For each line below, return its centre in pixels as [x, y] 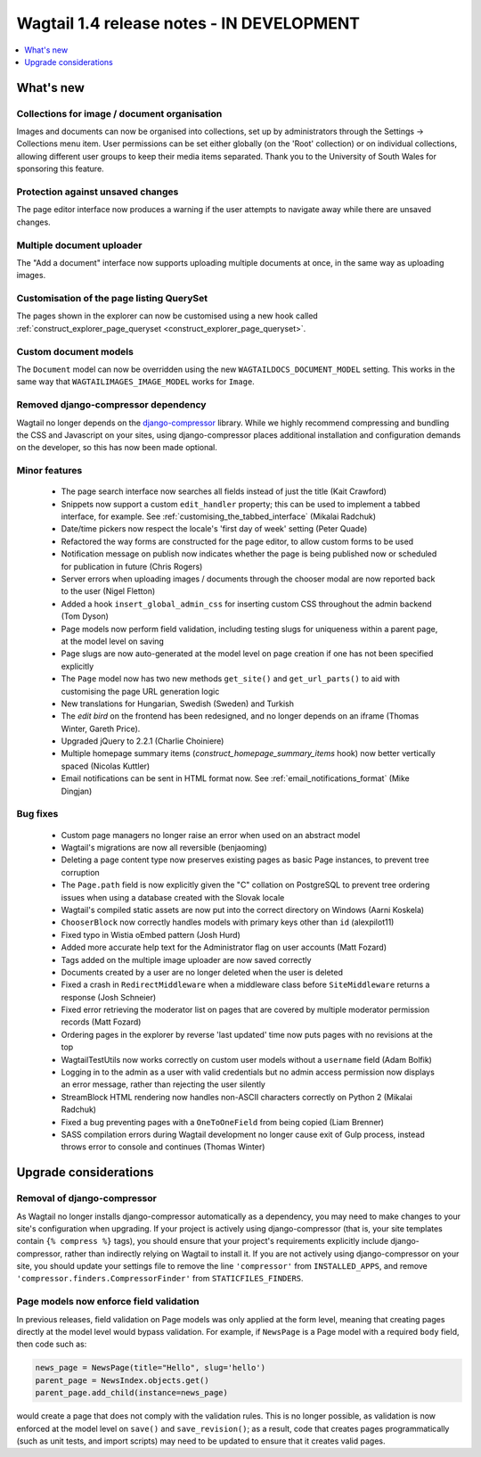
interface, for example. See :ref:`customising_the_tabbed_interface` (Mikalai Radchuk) [219, 516]
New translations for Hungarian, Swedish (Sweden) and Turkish [177, 704]
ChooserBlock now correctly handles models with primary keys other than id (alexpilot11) [228, 922]
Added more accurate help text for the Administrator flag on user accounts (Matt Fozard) [224, 947]
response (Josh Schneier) [109, 997]
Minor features [49, 471]
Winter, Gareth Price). [101, 728]
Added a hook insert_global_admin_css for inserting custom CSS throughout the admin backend [246, 604]
